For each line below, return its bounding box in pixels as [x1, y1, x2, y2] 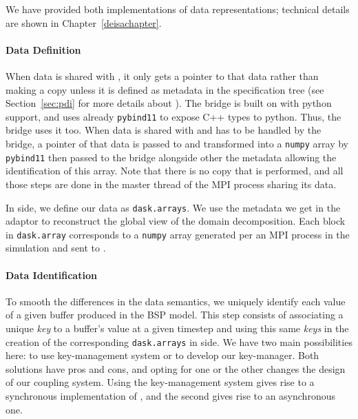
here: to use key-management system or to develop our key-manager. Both [6, 348, 319, 362]
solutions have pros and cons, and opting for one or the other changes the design [6, 361, 346, 376]
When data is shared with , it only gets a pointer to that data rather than [6, 68, 319, 83]
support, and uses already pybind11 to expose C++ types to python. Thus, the [6, 109, 341, 123]
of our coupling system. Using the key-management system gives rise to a [6, 375, 315, 389]
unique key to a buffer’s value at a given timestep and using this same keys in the [6, 321, 349, 335]
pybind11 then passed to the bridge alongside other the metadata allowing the [6, 150, 337, 164]
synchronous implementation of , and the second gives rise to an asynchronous [6, 389, 335, 403]
